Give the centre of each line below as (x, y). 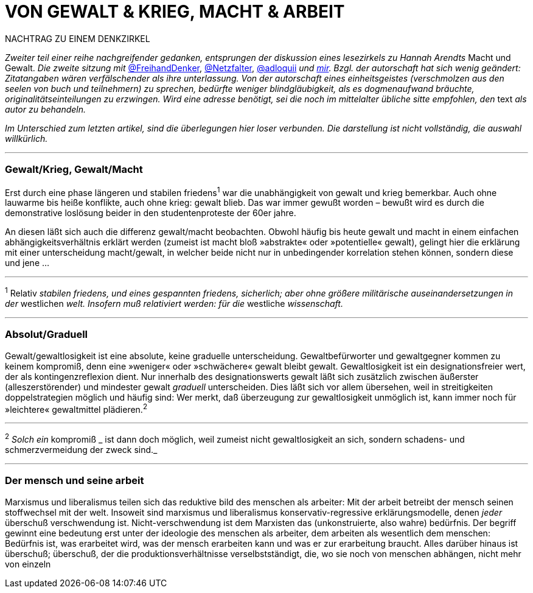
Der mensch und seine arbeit (75, 481)
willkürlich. (26, 138)
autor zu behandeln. (46, 109)
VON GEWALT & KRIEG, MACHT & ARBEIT (175, 12)
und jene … (27, 263)
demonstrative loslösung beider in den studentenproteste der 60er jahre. (151, 213)
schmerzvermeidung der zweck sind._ (81, 449)
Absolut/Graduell (47, 335)
